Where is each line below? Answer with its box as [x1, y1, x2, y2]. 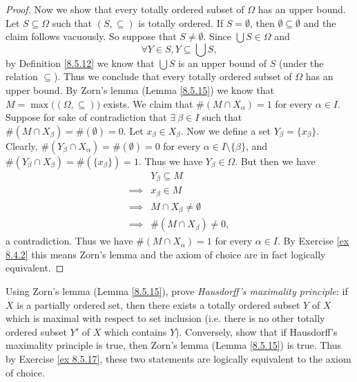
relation [6, 69, 38, 84]
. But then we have [235, 153, 316, 168]
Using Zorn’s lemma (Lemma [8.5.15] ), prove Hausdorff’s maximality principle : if [6, 284, 348, 298]
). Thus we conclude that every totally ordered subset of [54, 69, 292, 84]
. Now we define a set [180, 123, 271, 137]
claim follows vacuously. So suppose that [6, 29, 177, 44]
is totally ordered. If [138, 15, 224, 30]
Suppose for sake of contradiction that [6, 110, 167, 124]
